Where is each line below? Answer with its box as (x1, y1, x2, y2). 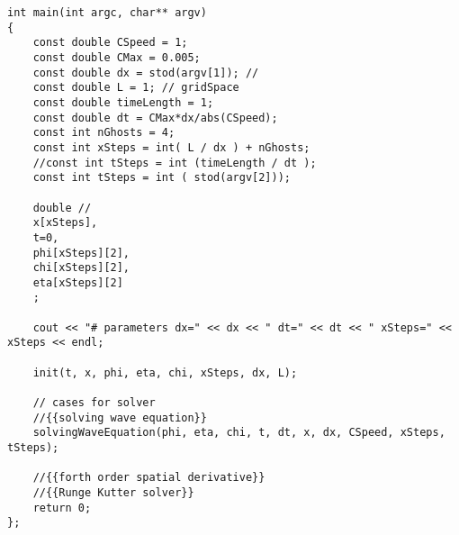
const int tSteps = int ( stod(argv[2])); (32, 171, 291, 185)
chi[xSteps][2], (32, 261, 130, 275)
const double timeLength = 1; (32, 95, 214, 109)
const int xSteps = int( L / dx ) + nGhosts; (32, 141, 310, 154)
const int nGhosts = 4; (32, 126, 175, 140)
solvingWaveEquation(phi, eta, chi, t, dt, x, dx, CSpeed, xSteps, (32, 426, 445, 440)
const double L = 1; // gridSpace (32, 81, 239, 95)
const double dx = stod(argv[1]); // (32, 66, 259, 79)
